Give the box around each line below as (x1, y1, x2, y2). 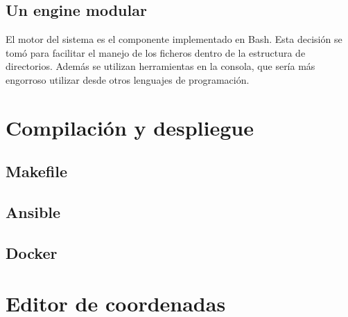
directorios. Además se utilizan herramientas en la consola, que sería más (6, 59, 315, 73)
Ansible (6, 201, 61, 223)
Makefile (6, 161, 67, 182)
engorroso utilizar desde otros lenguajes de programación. (6, 72, 250, 87)
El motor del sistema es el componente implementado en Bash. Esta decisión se (6, 32, 342, 46)
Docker (6, 242, 58, 263)
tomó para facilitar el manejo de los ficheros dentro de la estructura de (6, 45, 306, 60)
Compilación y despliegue (6, 113, 254, 141)
